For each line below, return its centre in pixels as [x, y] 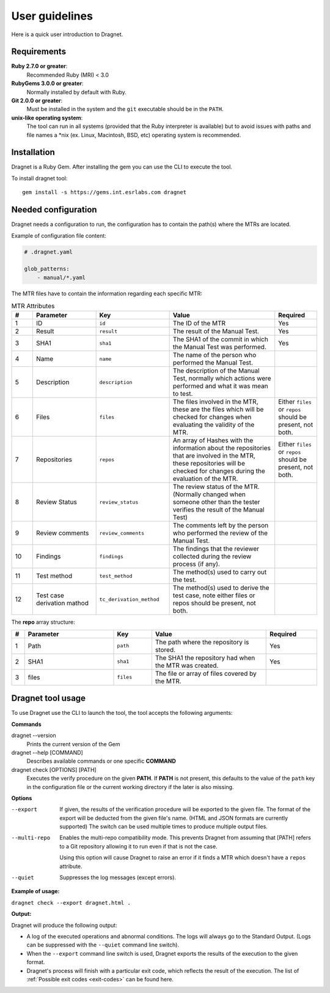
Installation [33, 152]
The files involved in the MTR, [216, 402]
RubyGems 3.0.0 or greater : [47, 83]
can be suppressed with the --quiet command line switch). [103, 945]
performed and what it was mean [220, 386]
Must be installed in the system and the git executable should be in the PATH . [125, 109]
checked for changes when [212, 417]
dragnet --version [34, 736]
